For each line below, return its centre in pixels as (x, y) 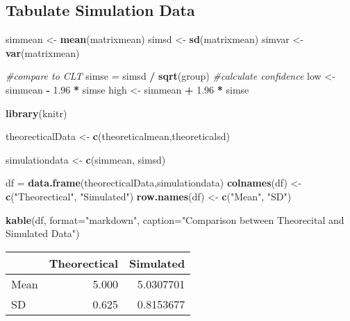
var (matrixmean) (43, 52)
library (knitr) (36, 113)
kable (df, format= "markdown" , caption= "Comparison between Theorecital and (175, 219)
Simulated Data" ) (43, 233)
